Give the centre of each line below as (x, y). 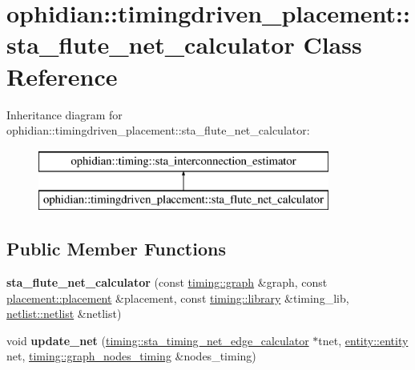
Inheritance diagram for (64, 114)
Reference (62, 76)
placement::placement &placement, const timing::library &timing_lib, (178, 298)
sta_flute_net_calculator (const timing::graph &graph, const (167, 282)
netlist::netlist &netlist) (64, 314)
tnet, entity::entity (363, 340)
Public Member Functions (116, 249)
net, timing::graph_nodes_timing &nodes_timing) (131, 356)
